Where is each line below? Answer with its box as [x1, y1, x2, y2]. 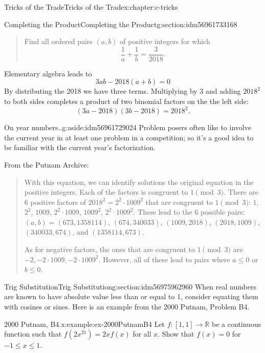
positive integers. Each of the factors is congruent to [24, 186, 188, 197]
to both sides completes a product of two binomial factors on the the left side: [4, 96, 249, 107]
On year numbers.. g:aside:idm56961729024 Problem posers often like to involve [4, 122, 251, 133]
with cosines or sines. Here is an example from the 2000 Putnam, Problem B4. [4, 301, 250, 312]
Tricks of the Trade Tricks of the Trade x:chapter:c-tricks [4, 2, 178, 12]
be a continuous [212, 318, 261, 329]
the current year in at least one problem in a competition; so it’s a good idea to [4, 132, 254, 142]
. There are [224, 186, 258, 197]
